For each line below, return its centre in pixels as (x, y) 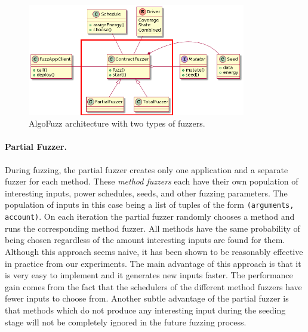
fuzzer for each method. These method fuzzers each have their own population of (152, 181)
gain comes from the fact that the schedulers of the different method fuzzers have (153, 286)
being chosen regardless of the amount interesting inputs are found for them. (145, 240)
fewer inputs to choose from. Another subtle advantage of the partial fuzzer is (147, 298)
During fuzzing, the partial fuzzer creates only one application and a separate (147, 169)
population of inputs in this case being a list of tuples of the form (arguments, (150, 205)
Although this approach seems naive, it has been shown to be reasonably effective (154, 251)
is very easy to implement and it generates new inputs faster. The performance (149, 275)
